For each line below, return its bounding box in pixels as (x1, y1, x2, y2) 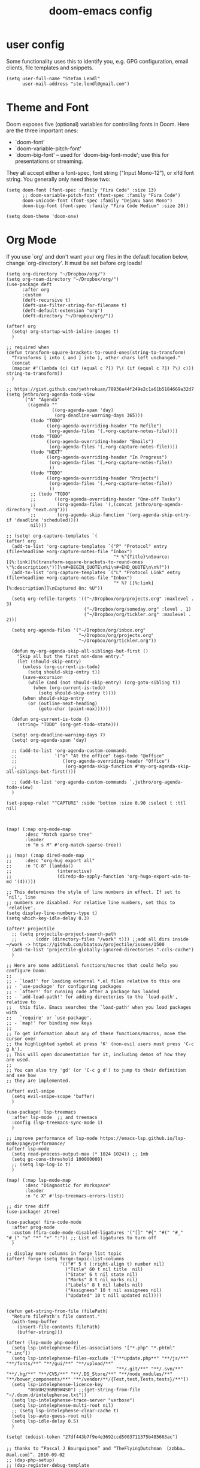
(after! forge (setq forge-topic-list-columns (6, 1255, 125, 1261)
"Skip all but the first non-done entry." (17, 653, 125, 659)
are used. (6, 1057, 31, 1063)
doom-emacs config (49, 4, 153, 18)
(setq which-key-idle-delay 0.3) (6, 915, 90, 921)
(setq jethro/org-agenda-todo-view (6, 391, 95, 398)
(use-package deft (6, 281, 52, 287)
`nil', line (6, 894, 36, 900)
